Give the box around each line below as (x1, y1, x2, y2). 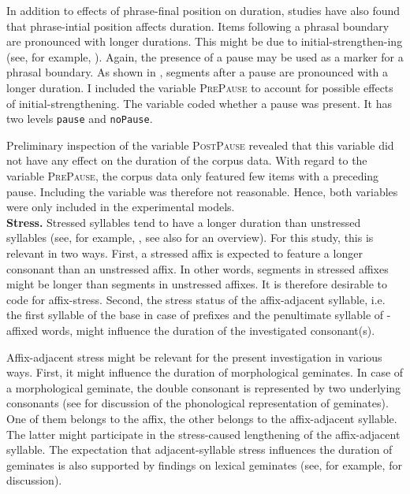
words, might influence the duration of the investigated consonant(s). (41, 321, 375, 338)
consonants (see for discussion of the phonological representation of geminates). (6, 395, 389, 411)
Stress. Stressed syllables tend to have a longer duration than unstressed (6, 214, 361, 230)
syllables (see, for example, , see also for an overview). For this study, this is (6, 229, 374, 246)
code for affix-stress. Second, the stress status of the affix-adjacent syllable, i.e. (6, 291, 386, 307)
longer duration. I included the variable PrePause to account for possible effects (6, 79, 393, 95)
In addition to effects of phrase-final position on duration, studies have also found (6, 2, 401, 18)
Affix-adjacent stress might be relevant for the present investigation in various (6, 348, 382, 365)
